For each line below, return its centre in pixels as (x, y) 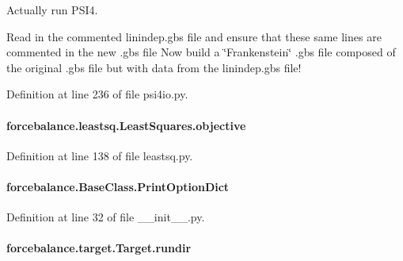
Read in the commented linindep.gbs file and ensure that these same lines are (194, 36)
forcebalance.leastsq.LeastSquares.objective (126, 125)
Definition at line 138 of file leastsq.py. (100, 155)
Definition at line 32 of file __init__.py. (106, 217)
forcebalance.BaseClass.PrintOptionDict (118, 186)
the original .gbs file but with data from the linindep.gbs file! (154, 67)
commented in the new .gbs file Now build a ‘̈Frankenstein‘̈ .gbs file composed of (201, 52)
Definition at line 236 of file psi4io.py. (97, 94)
